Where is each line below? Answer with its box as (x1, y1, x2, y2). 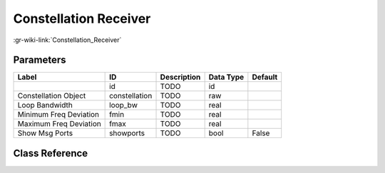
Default (252, 72, 278, 82)
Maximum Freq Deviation (17, 119, 101, 129)
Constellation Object (17, 91, 86, 101)
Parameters (13, 54, 66, 66)
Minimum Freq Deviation (17, 110, 100, 120)
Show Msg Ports (17, 128, 73, 138)
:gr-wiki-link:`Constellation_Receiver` (13, 36, 122, 44)
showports (109, 128, 145, 138)
